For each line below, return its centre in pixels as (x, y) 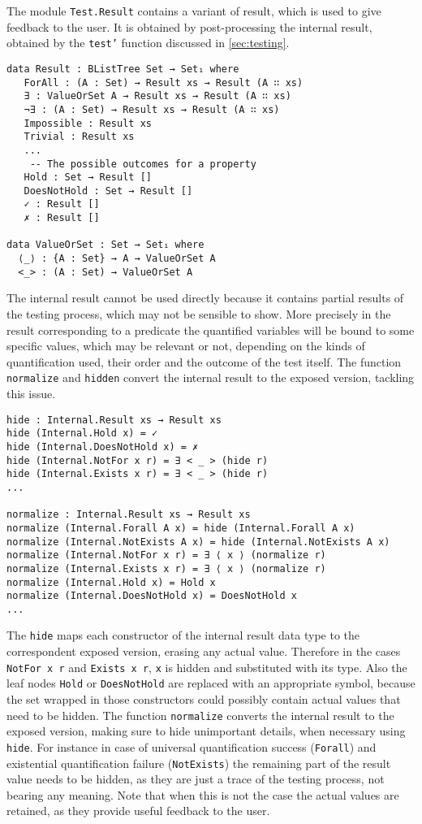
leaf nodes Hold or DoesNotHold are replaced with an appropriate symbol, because (211, 683)
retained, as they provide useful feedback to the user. (138, 811)
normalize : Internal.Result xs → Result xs (129, 515)
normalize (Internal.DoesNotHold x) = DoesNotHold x (152, 596)
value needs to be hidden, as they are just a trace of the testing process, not (196, 779)
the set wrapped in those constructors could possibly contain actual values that (204, 699)
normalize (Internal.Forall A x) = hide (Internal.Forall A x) (181, 528)
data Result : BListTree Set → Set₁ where (123, 69)
